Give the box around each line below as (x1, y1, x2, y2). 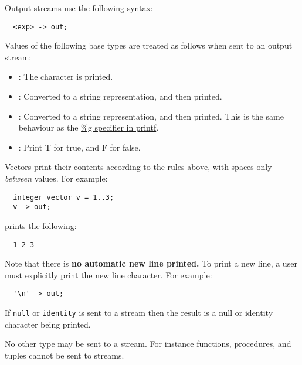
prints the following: (5, 219, 77, 231)
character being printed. (5, 318, 91, 330)
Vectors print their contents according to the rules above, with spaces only (5, 161, 272, 173)
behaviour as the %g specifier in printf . (18, 121, 159, 134)
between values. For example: (5, 172, 108, 184)
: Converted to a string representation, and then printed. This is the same (18, 110, 284, 122)
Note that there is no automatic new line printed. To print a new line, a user (5, 257, 297, 270)
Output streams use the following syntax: (5, 2, 153, 13)
